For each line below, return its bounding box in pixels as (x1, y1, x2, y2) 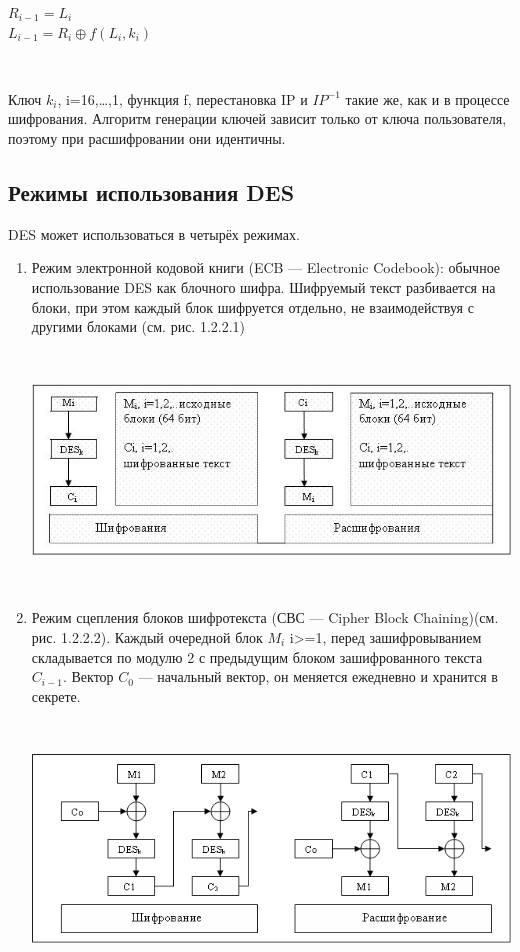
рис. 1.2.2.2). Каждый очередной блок (31, 626, 263, 647)
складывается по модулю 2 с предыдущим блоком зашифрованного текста (31, 646, 483, 667)
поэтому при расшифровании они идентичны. (8, 127, 286, 148)
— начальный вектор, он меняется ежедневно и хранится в (138, 666, 498, 687)
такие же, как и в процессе (345, 88, 510, 109)
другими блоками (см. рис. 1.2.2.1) (31, 316, 246, 337)
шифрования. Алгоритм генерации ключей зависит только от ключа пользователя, (8, 108, 507, 129)
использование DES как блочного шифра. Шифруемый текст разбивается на (31, 276, 496, 297)
